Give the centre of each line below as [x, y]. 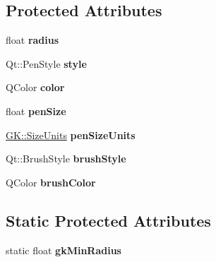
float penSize [36, 111]
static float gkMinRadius [64, 250]
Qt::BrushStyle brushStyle [66, 159]
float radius [32, 40]
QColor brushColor [51, 182]
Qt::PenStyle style [46, 63]
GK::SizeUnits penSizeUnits [71, 135]
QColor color [35, 87]
